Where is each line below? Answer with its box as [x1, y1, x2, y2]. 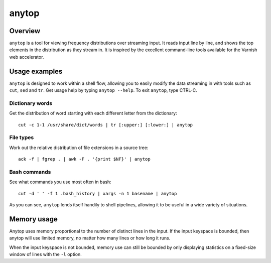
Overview [9, 27, 41, 35]
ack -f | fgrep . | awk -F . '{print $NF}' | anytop [18, 156, 151, 162]
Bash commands [9, 168, 51, 175]
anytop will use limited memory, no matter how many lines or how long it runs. [9, 235, 171, 241]
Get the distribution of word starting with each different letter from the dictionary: [9, 110, 178, 116]
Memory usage [9, 215, 58, 223]
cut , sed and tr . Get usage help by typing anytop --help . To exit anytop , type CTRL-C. [9, 87, 198, 93]
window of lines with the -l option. [9, 251, 82, 257]
